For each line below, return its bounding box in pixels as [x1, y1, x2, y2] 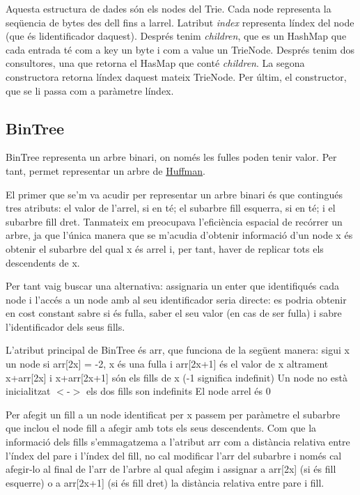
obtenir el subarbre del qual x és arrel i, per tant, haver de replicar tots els [6, 241, 324, 256]
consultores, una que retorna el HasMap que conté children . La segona [6, 56, 305, 70]
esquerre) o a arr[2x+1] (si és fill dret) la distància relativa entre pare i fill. [6, 475, 324, 489]
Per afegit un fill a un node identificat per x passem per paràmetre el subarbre [6, 407, 341, 421]
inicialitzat [6, 384, 51, 398]
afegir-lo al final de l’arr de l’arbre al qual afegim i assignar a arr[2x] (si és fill [6, 462, 336, 476]
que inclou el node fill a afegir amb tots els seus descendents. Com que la [6, 421, 317, 435]
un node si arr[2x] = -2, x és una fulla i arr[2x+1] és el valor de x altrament [6, 356, 329, 371]
